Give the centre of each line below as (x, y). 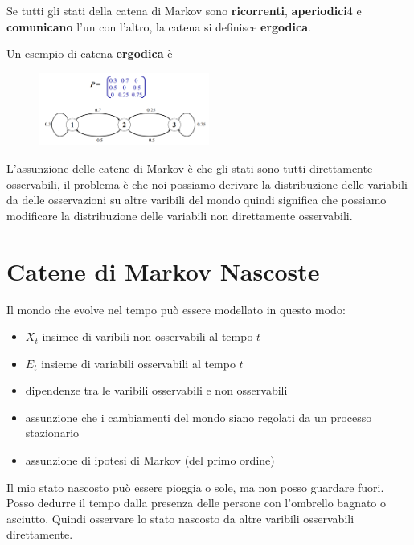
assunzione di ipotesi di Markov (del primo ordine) (150, 460)
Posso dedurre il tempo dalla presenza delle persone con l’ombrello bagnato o (197, 503)
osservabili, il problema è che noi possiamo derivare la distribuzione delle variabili (207, 184)
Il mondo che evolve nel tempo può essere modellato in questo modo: (176, 309)
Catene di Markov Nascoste (163, 270)
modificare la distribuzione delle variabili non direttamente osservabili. (180, 215)
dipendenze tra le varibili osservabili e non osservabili (156, 390)
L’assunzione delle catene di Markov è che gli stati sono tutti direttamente (190, 168)
